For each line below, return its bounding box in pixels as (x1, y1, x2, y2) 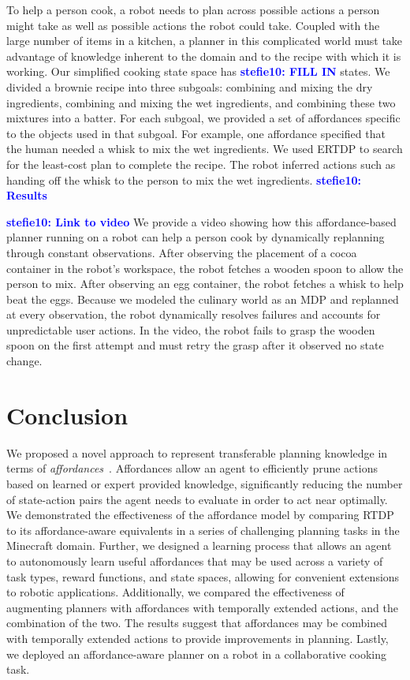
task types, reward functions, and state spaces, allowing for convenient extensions (6, 568, 400, 585)
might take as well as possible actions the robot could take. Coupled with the (6, 17, 380, 33)
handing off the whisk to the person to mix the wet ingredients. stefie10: (6, 171, 361, 188)
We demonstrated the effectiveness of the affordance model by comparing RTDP (6, 506, 394, 523)
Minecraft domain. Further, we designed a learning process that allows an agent (6, 537, 392, 554)
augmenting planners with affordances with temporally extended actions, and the (6, 599, 398, 615)
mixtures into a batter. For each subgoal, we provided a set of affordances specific (6, 110, 401, 126)
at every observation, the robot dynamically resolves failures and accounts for (6, 306, 381, 323)
